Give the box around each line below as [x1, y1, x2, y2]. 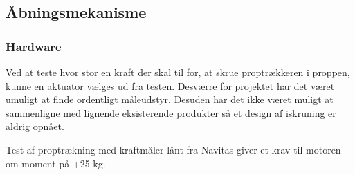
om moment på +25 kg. [6, 156, 106, 170]
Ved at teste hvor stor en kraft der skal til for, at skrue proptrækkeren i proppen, [6, 65, 350, 79]
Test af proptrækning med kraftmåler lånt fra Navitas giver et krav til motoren [6, 142, 341, 156]
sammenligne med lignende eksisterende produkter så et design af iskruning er [6, 105, 336, 120]
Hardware [6, 37, 62, 55]
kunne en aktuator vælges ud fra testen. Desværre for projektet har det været [6, 78, 335, 93]
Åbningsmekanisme [6, 1, 147, 23]
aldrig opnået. [6, 119, 64, 133]
